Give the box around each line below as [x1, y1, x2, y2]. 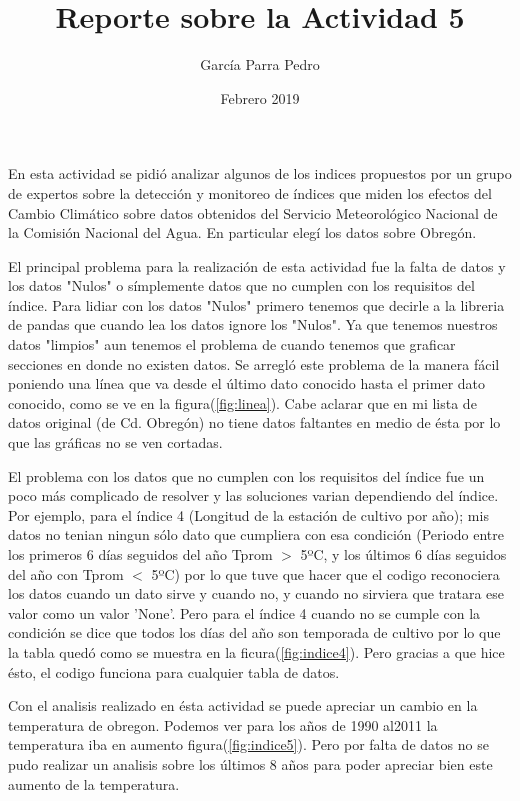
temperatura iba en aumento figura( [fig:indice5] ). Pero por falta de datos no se [8, 734, 489, 755]
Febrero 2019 [220, 87, 300, 108]
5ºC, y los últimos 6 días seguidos [300, 544, 507, 564]
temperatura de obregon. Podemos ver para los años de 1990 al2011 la [8, 714, 438, 735]
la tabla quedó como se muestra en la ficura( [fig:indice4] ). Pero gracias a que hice [8, 641, 505, 662]
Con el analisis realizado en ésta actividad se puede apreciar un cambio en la [8, 695, 478, 716]
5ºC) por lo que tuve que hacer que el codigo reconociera [151, 563, 500, 584]
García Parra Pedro [200, 54, 320, 75]
